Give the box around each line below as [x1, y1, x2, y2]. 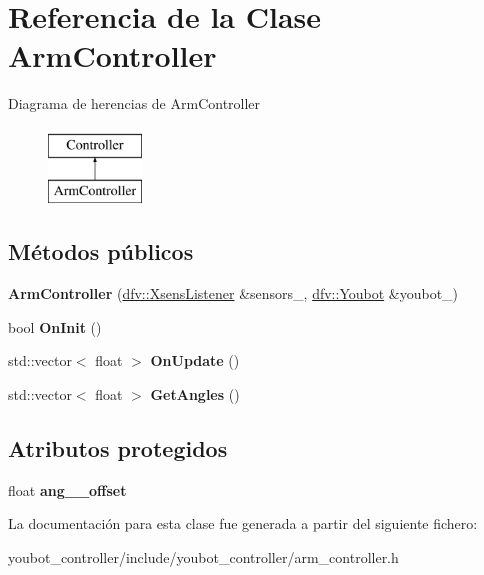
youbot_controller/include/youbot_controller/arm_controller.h [8, 547, 399, 568]
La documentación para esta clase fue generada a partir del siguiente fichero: [8, 513, 478, 534]
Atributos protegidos [8, 433, 228, 464]
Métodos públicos [8, 236, 194, 267]
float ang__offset [8, 479, 127, 500]
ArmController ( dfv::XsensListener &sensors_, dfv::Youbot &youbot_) [8, 283, 459, 304]
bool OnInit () [8, 316, 102, 337]
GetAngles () [150, 384, 240, 405]
